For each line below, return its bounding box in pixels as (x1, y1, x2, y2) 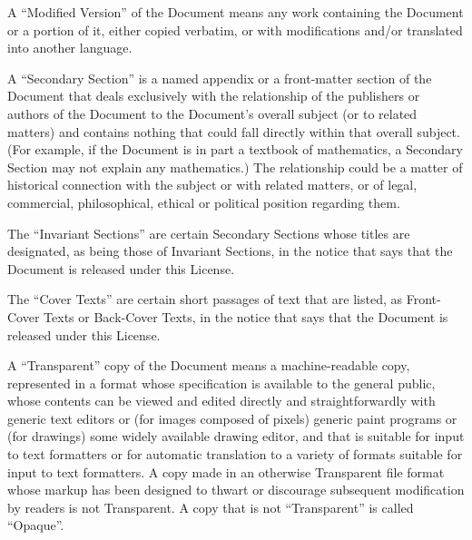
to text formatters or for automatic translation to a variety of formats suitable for (7, 445, 463, 464)
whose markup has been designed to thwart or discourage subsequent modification (7, 480, 465, 499)
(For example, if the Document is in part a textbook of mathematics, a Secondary (7, 140, 463, 159)
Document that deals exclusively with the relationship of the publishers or (7, 86, 420, 105)
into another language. (7, 38, 133, 57)
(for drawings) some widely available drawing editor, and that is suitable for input (7, 427, 465, 446)
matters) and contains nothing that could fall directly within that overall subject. (7, 122, 460, 141)
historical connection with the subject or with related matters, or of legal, (7, 175, 418, 194)
